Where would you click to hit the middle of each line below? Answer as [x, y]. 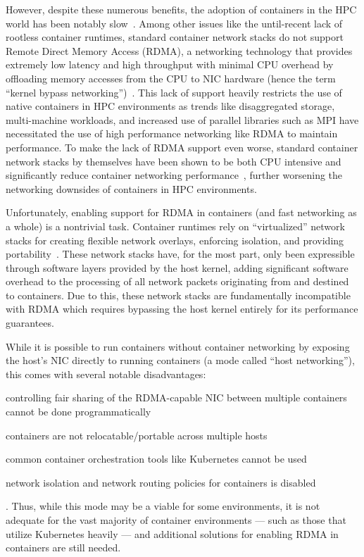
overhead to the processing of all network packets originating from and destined [177, 281]
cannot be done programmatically [79, 412]
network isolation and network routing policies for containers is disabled [161, 482]
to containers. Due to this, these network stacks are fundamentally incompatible [178, 295]
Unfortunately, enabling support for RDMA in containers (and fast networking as [181, 212]
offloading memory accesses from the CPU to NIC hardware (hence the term [171, 78]
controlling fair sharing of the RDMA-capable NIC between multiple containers [176, 398]
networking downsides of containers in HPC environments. [131, 188]
